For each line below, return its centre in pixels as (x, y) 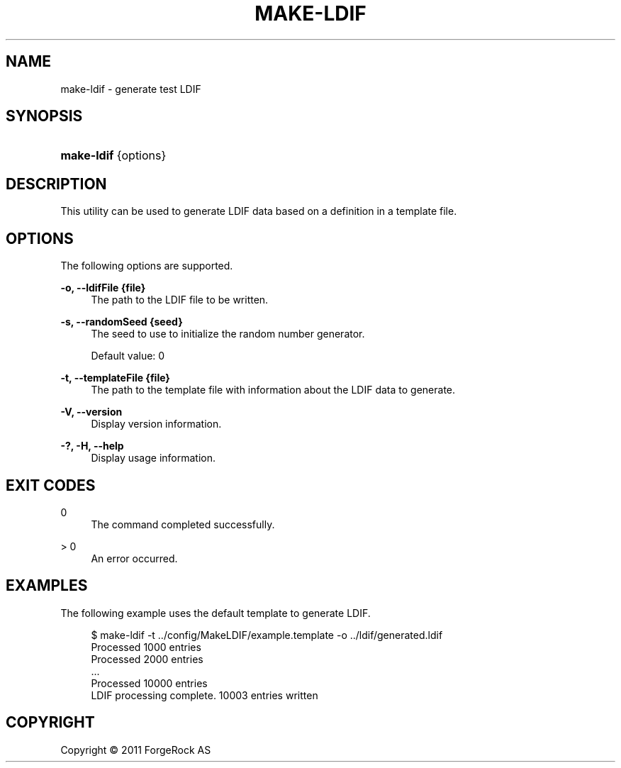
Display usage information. (153, 458)
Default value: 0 (128, 356)
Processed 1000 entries (146, 647)
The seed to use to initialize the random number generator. (228, 334)
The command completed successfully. (183, 524)
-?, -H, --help (92, 446)
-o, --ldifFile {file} (103, 288)
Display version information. (156, 424)
